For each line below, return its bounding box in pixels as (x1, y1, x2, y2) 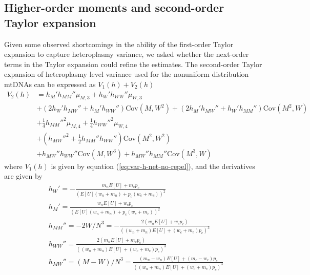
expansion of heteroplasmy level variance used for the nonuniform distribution (4, 69, 249, 79)
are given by (4, 171, 43, 181)
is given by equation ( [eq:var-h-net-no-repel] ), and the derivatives (51, 160, 255, 171)
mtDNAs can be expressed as (4, 78, 96, 89)
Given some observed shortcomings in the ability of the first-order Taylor (4, 38, 234, 49)
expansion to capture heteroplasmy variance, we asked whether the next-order (4, 49, 249, 59)
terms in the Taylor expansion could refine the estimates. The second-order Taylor (4, 58, 262, 69)
